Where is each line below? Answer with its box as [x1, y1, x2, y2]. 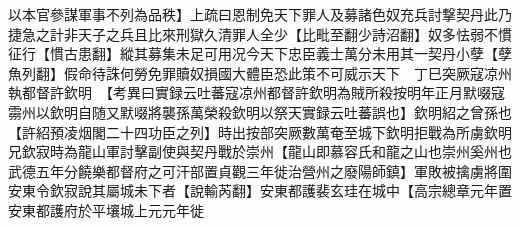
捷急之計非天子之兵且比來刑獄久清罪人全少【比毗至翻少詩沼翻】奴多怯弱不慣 [8, 23, 512, 44]
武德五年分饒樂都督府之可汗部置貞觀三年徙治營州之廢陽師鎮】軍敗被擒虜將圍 [8, 160, 512, 181]
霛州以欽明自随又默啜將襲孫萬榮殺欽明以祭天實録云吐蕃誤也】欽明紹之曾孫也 [8, 101, 512, 122]
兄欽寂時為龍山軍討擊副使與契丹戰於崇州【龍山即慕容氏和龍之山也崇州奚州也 [8, 141, 512, 162]
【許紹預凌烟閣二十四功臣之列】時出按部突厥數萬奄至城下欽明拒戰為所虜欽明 [8, 121, 512, 142]
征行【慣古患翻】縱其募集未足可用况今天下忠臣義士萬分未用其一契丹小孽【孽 [8, 43, 512, 64]
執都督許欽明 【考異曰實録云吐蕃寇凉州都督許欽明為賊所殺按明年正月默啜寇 [8, 82, 505, 103]
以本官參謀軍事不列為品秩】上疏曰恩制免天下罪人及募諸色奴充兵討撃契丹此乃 [8, 4, 512, 24]
